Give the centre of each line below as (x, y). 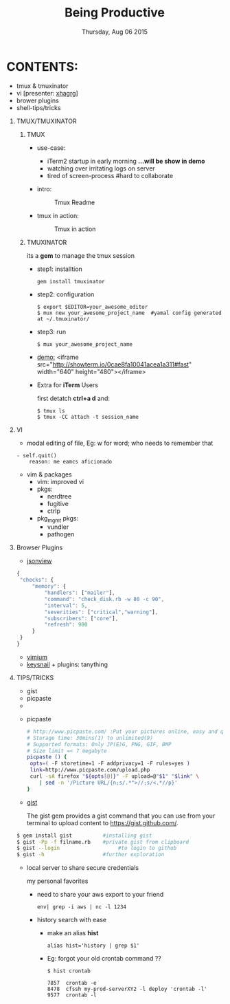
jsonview (39, 561)
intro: (44, 189)
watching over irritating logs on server (101, 168)
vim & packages (49, 474)
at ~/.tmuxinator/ (63, 319)
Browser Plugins (39, 547)
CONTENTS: (42, 66)
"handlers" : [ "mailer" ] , (80, 593)
